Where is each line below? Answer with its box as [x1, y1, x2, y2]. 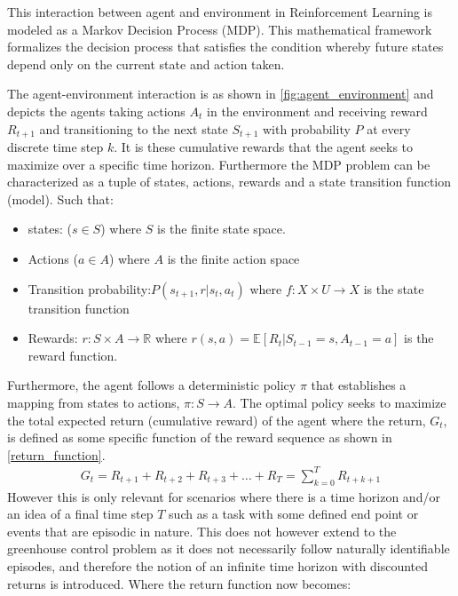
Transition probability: [28, 279, 152, 298]
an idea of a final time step [7, 505, 154, 523]
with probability [262, 119, 351, 138]
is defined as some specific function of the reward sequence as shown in [7, 428, 392, 447]
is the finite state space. [157, 219, 286, 238]
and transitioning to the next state [39, 119, 228, 138]
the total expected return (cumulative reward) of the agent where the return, [7, 410, 426, 429]
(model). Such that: [7, 189, 114, 208]
